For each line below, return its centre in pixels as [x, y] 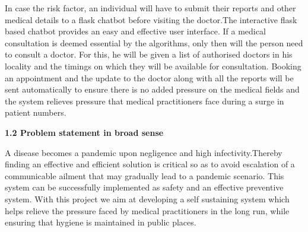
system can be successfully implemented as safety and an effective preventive [144, 187]
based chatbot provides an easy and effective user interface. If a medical [135, 31]
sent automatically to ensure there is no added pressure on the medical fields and [152, 89]
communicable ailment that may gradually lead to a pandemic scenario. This [145, 175]
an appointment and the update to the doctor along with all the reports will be [149, 77]
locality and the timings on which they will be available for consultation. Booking [153, 66]
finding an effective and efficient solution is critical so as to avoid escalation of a [150, 164]
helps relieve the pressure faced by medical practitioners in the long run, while [147, 210]
